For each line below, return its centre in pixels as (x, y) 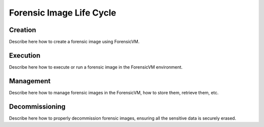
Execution (25, 55)
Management (30, 81)
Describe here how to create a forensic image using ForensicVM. (74, 42)
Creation (22, 30)
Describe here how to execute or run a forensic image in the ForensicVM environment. (96, 67)
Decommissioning (37, 106)
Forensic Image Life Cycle (63, 13)
